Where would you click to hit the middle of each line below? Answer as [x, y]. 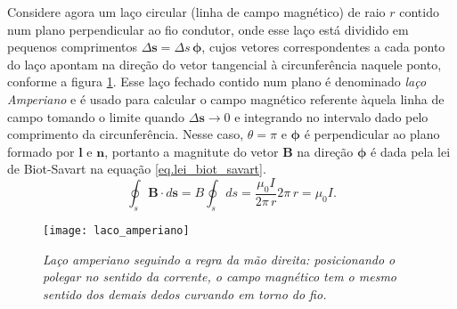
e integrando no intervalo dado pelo [331, 116]
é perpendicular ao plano [372, 134]
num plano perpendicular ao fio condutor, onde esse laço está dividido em [208, 29]
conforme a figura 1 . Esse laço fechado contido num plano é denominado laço [217, 81]
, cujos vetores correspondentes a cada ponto [323, 47]
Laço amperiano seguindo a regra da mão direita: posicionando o [219, 259]
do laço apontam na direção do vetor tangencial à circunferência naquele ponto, [224, 64]
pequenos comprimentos [73, 47]
